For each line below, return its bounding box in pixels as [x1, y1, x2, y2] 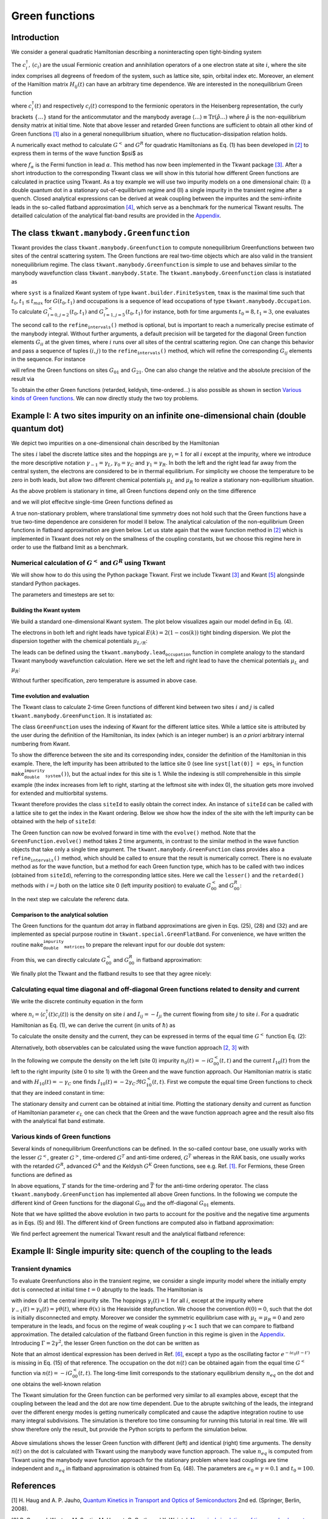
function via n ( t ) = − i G [11, 1369, 73, 1376]
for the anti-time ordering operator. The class [155, 1182, 268, 1190]
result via [11, 375, 35, 382]
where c [11, 102, 32, 109]
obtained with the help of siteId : [11, 818, 97, 825]
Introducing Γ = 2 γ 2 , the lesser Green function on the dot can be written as [11, 1339, 200, 1346]
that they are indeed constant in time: [11, 1089, 105, 1096]
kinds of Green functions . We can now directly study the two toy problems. [11, 395, 199, 402]
